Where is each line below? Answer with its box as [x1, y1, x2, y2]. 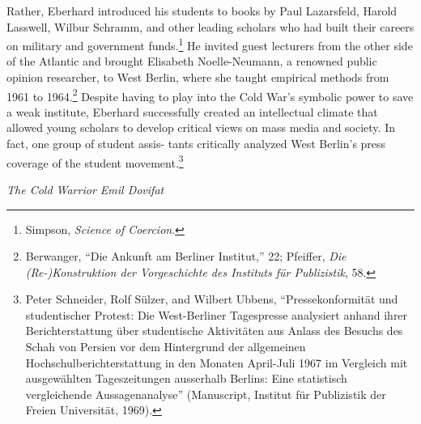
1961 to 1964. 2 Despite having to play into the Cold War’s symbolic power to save [6, 85, 414, 104]
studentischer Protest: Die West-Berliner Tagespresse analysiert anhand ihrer [25, 306, 408, 323]
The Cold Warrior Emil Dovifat [6, 180, 164, 197]
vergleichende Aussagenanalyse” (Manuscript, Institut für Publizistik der [25, 385, 386, 402]
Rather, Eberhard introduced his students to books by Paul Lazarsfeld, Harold [6, 2, 398, 19]
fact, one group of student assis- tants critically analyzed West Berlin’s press [6, 135, 386, 152]
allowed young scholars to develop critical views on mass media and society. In [6, 119, 395, 136]
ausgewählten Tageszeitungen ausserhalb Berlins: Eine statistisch [25, 370, 347, 387]
